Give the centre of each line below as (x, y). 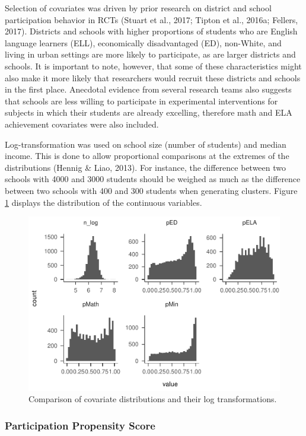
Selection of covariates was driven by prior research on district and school (138, 8)
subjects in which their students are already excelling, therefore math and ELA (149, 112)
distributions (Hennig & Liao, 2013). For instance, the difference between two (146, 167)
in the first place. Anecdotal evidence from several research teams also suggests (148, 89)
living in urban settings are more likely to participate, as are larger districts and (150, 54)
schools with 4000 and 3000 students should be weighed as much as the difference (153, 179)
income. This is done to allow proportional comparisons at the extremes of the (147, 156)
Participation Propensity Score (80, 425)
